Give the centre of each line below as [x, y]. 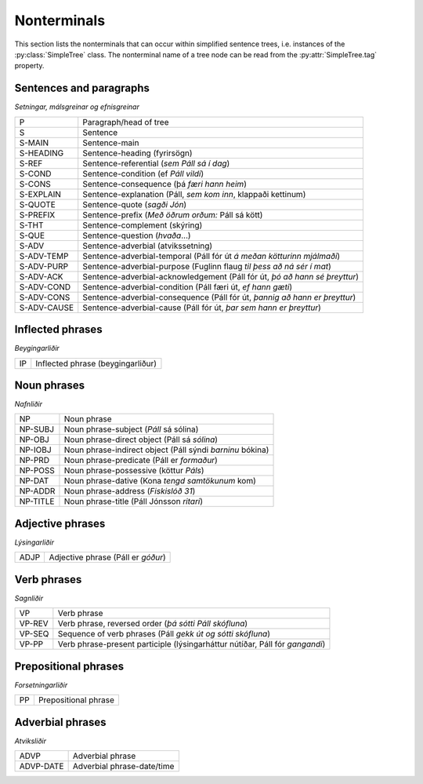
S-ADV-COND [45, 286]
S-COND [35, 173]
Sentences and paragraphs [82, 88]
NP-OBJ [34, 439]
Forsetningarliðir [41, 685]
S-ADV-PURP [44, 266]
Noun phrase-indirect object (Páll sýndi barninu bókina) [166, 450]
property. [29, 66]
